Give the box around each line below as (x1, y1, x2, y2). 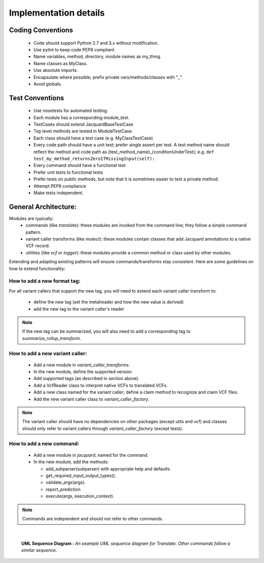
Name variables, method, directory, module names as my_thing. (33, 54, 161, 60)
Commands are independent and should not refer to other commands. (22, 516, 163, 521)
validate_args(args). (45, 479, 86, 485)
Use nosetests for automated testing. (33, 108, 109, 113)
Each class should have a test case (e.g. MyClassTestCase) (33, 135, 154, 141)
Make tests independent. (33, 190, 84, 196)
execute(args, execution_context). (45, 493, 114, 499)
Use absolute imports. (33, 68, 78, 73)
